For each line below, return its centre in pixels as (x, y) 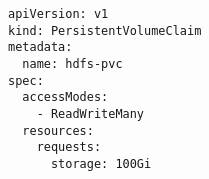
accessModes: (65, 97)
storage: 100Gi (101, 163)
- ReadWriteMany (90, 113)
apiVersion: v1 (58, 14)
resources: (58, 130)
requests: (69, 147)
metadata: (40, 47)
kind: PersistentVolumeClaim (105, 30)
